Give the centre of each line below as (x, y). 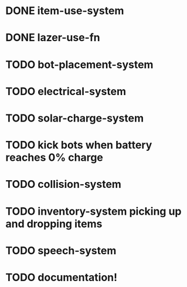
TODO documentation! (62, 277)
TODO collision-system (63, 185)
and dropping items (54, 224)
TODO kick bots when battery (79, 145)
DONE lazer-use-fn (53, 38)
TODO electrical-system (66, 91)
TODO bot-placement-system (79, 64)
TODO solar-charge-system (75, 118)
